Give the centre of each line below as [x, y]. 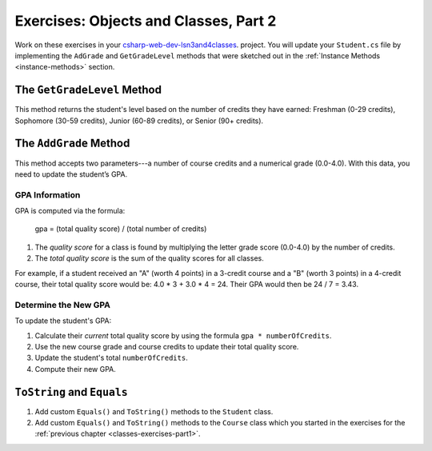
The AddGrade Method [72, 144]
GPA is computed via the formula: [70, 211]
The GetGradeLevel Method [88, 90]
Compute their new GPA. [75, 369]
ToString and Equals [71, 392]
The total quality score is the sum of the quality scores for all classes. [149, 258]
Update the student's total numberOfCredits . [111, 358]
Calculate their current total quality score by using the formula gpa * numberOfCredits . [183, 335]
